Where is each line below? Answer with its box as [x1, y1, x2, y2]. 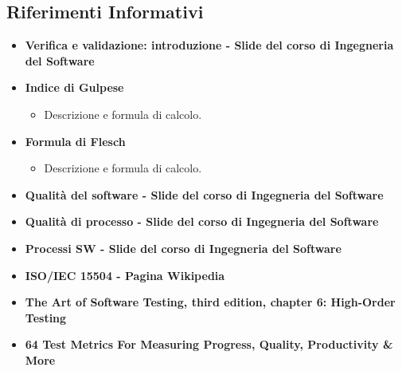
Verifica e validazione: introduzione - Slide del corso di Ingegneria [25, 37, 394, 53]
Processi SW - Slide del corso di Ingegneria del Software [25, 239, 342, 256]
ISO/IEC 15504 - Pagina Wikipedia [25, 266, 225, 283]
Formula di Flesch [25, 132, 126, 149]
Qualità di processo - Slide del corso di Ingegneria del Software [25, 213, 379, 230]
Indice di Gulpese [25, 79, 124, 96]
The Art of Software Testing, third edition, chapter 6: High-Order [25, 294, 396, 310]
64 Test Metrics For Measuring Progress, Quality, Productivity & [25, 336, 393, 353]
